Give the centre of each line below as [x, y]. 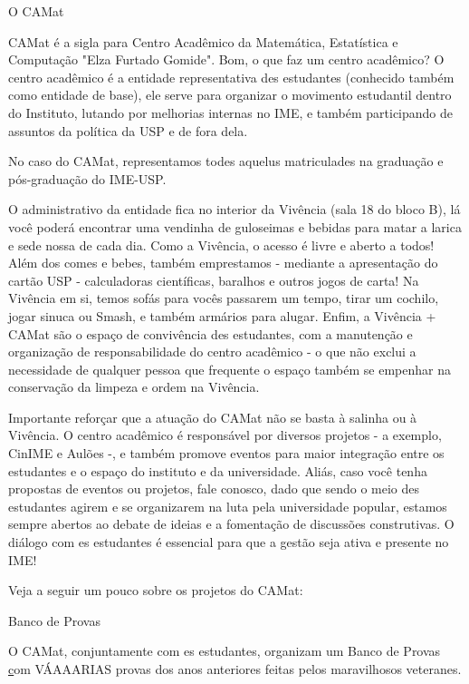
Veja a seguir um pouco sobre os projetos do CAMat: [156, 590]
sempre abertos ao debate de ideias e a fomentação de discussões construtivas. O [231, 524]
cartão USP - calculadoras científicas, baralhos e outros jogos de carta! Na [214, 280]
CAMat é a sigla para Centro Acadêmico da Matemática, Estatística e [203, 41]
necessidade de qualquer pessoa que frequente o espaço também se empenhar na [230, 369]
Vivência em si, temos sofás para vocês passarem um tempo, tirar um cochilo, [224, 298]
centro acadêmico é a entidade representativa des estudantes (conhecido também [231, 77]
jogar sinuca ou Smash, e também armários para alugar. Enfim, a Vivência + [222, 315]
